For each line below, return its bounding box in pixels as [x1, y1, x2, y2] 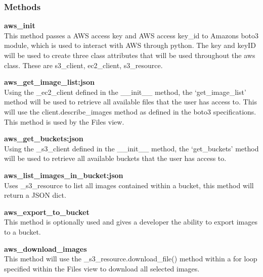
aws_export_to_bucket [4, 206, 90, 217]
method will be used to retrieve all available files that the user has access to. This [4, 96, 257, 107]
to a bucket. [4, 226, 41, 237]
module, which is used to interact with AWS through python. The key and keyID [4, 40, 256, 50]
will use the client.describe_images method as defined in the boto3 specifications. [4, 106, 256, 117]
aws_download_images [4, 243, 87, 254]
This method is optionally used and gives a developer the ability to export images [4, 216, 257, 227]
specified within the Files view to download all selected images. [4, 263, 200, 273]
